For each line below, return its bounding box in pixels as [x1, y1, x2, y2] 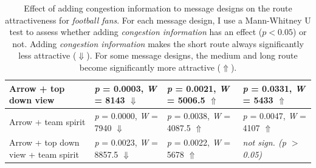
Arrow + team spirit [9, 115, 86, 128]
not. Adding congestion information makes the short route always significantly [12, 37, 304, 50]
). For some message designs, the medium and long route [86, 49, 298, 62]
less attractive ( [18, 49, 77, 62]
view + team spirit [9, 148, 79, 161]
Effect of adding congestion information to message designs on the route [24, 2, 292, 14]
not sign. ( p [242, 136, 286, 149]
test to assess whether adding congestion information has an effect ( [9, 25, 263, 38]
